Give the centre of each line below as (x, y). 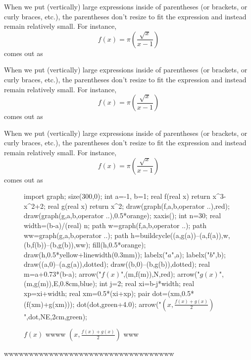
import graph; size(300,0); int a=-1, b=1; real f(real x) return (117, 196)
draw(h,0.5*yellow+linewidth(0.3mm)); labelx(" (96, 254)
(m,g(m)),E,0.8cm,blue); (60, 283)
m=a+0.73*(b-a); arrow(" (63, 273)
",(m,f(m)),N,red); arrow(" (160, 273)
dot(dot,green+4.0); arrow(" (119, 304)
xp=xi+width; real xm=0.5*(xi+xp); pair (87, 293)
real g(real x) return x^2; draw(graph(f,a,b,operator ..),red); (139, 206)
